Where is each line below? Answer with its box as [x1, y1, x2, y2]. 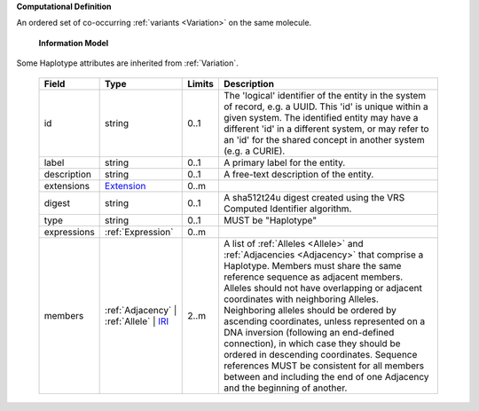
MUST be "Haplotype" [223, 214, 318, 226]
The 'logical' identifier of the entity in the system [223, 89, 427, 101]
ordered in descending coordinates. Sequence [223, 348, 418, 360]
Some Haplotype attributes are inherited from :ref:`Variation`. [16, 58, 239, 68]
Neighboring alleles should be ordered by [223, 304, 397, 316]
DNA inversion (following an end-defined [223, 326, 395, 338]
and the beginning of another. [223, 382, 348, 394]
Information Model [38, 37, 109, 48]
